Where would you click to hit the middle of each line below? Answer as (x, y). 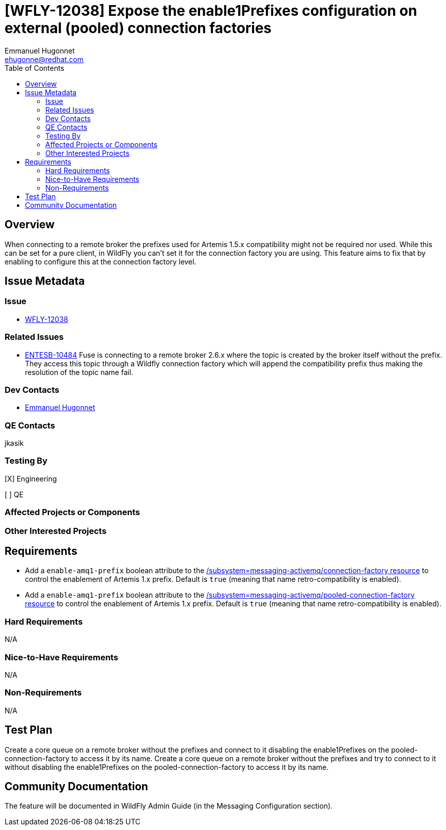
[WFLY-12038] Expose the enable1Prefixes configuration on (211, 11)
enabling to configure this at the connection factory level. (101, 261)
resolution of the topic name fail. (79, 372)
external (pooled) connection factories (138, 28)
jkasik (14, 443)
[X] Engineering (31, 478)
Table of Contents (35, 68)
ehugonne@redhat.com (44, 59)
